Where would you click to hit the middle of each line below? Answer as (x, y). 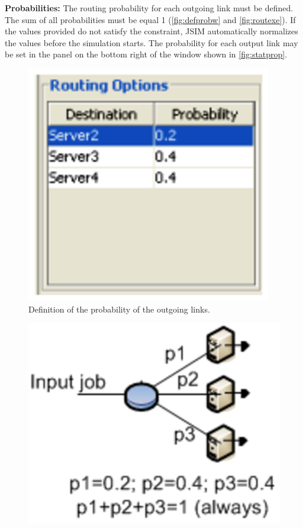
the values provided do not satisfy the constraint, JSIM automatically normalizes (151, 31)
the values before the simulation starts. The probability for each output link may (151, 42)
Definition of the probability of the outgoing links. (119, 309)
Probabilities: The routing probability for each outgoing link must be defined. (149, 8)
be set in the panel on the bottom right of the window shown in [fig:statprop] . (146, 54)
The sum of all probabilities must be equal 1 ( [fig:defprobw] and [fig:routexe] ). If (150, 19)
